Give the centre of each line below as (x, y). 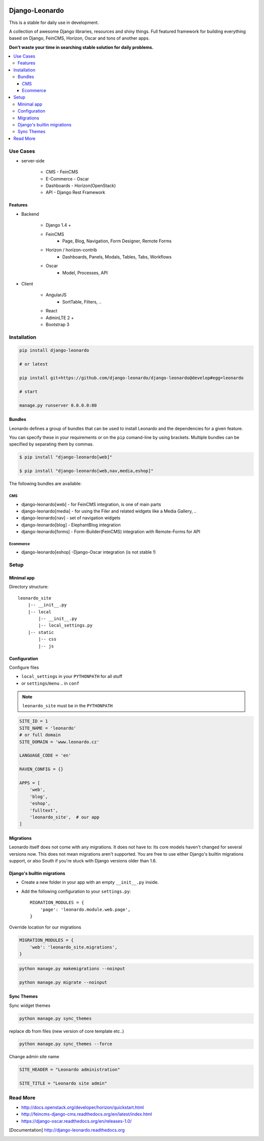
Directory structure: (29, 587)
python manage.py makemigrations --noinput (72, 968)
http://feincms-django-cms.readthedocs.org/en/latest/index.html (87, 1114)
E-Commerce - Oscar (67, 179)
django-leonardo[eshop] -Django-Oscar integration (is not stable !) (88, 552)
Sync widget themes (30, 1005)
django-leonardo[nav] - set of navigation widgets (71, 518)
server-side (33, 161)
